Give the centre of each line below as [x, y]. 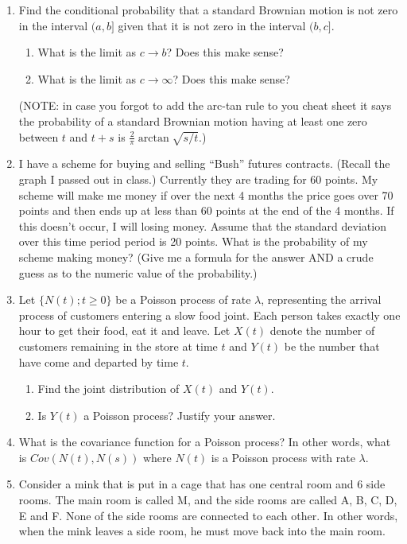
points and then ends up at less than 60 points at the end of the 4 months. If [206, 210]
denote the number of [322, 330]
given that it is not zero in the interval [212, 25]
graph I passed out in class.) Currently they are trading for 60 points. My [198, 179]
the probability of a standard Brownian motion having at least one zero [193, 120]
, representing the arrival [321, 299]
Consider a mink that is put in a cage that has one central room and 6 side [202, 484]
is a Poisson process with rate [283, 457]
